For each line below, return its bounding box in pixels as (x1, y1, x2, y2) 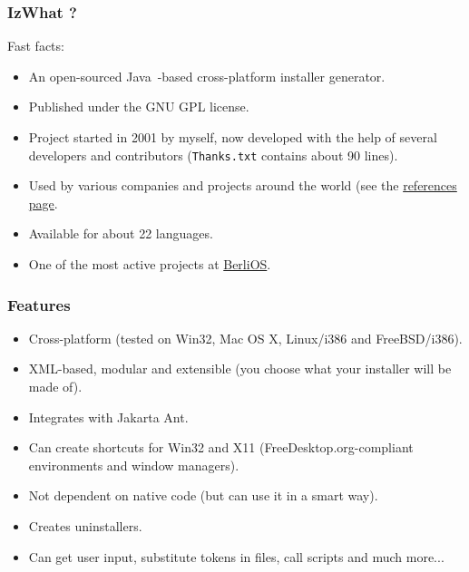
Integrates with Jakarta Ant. (28, 407, 189, 426)
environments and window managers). (28, 455, 239, 474)
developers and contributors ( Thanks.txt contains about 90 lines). (28, 145, 398, 164)
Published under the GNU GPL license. (28, 97, 249, 116)
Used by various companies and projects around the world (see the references (28, 176, 457, 195)
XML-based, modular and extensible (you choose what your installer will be (28, 359, 452, 378)
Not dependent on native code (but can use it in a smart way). (28, 486, 378, 505)
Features (7, 293, 71, 315)
